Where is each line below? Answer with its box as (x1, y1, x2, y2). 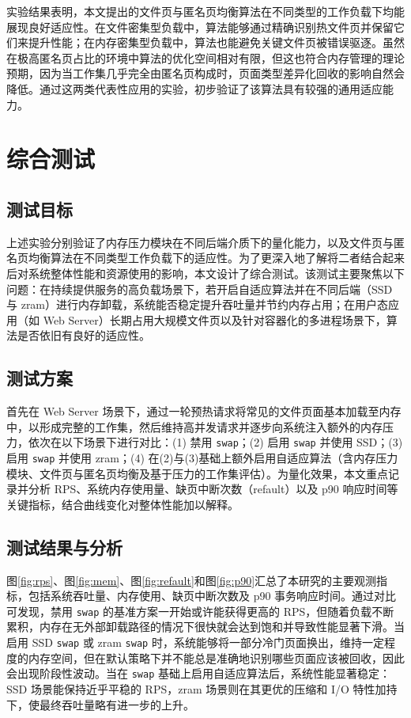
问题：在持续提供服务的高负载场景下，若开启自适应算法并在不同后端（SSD (6, 280, 393, 297)
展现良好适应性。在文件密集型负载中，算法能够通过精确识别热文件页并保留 (6, 18, 394, 35)
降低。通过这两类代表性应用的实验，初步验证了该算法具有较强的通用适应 (6, 80, 383, 97)
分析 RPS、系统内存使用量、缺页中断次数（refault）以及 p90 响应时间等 (28, 481, 398, 497)
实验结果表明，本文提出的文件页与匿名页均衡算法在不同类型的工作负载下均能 (6, 3, 405, 19)
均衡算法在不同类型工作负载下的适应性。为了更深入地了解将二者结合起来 (28, 249, 405, 266)
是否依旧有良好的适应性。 (17, 327, 150, 344)
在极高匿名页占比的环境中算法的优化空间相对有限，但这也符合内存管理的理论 (6, 49, 405, 66)
